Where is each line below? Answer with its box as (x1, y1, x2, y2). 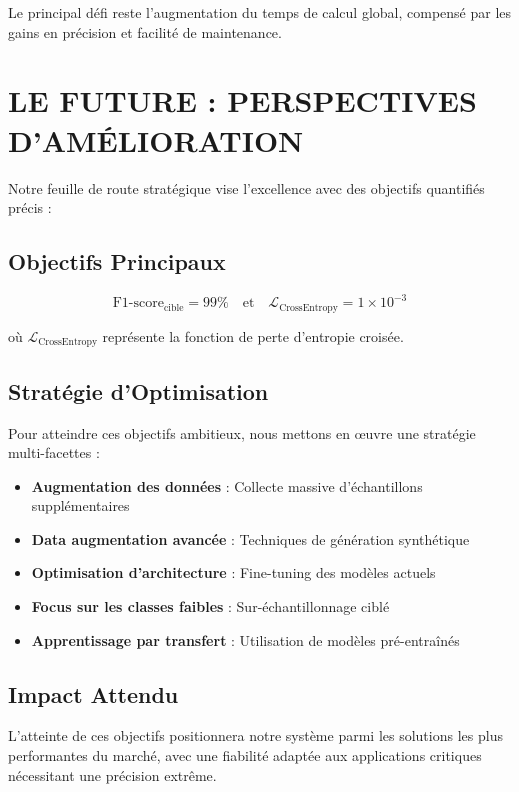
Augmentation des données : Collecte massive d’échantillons (31, 475, 423, 496)
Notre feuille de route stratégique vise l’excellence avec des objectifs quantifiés (8, 177, 485, 198)
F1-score (112, 296, 164, 311)
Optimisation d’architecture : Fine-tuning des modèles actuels (31, 562, 436, 583)
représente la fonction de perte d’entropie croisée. (102, 325, 404, 346)
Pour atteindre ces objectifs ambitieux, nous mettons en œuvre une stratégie (8, 422, 476, 443)
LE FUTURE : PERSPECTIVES (8, 80, 477, 121)
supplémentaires (31, 495, 130, 516)
